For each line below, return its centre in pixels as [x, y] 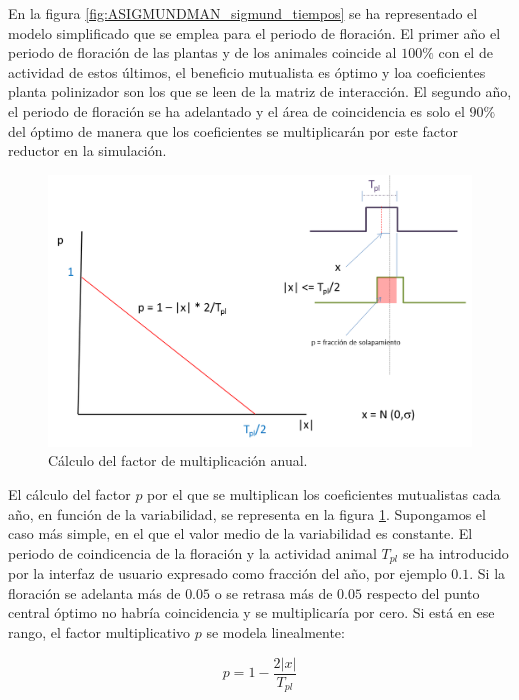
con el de [465, 52]
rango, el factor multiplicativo [99, 631]
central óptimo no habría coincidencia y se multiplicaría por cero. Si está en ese [251, 612]
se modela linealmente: [275, 631]
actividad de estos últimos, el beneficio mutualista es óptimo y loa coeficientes [247, 71]
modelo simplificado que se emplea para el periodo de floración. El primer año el [254, 32]
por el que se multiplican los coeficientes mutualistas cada [324, 493]
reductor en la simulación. [87, 150]
